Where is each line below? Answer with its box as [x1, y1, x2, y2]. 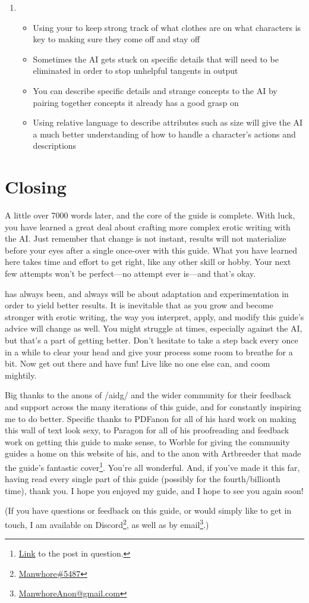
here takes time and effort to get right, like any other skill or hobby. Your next [5, 255, 291, 268]
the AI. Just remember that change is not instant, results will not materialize [5, 232, 286, 245]
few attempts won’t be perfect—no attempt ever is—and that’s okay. [5, 267, 256, 280]
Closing [5, 174, 67, 199]
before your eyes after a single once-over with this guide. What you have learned [5, 243, 297, 256]
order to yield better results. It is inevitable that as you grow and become [5, 299, 273, 311]
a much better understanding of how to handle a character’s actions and [33, 127, 296, 140]
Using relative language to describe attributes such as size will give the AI [33, 116, 303, 129]
